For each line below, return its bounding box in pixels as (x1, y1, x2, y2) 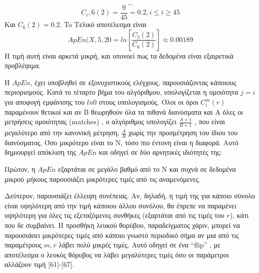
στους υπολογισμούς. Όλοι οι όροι (98, 97, 198, 107)
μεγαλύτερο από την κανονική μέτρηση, (4, 127, 119, 138)
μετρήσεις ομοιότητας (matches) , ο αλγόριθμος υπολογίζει (4, 116, 176, 127)
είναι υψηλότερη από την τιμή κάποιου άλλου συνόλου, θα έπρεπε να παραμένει (4, 200, 236, 210)
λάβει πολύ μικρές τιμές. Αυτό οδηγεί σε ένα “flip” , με (58, 239, 220, 250)
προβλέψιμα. (4, 60, 41, 71)
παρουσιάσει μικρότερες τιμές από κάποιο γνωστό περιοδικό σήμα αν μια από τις (4, 229, 239, 240)
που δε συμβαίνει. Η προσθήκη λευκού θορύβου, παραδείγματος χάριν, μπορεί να (4, 220, 240, 230)
